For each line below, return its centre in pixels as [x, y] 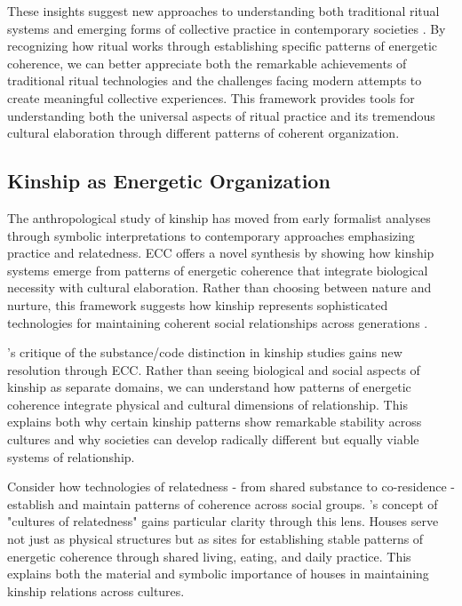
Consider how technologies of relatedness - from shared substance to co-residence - [231, 486]
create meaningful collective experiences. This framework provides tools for [211, 97]
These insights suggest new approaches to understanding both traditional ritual [223, 11]
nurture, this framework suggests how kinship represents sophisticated [198, 304]
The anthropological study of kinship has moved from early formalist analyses [219, 217]
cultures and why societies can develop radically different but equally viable [213, 439]
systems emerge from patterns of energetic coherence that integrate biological [218, 270]
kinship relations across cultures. [96, 590]
